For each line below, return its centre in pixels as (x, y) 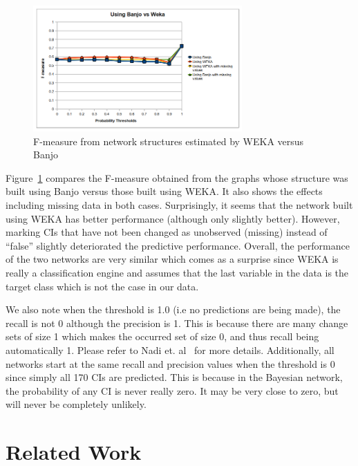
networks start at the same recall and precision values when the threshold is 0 (170, 363)
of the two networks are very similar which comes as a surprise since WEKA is (172, 259)
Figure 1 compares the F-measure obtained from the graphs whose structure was (177, 177)
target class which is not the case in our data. (102, 286)
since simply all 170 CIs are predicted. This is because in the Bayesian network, (174, 377)
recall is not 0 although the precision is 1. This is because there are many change (177, 323)
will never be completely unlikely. (76, 404)
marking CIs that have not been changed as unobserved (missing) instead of (167, 232)
